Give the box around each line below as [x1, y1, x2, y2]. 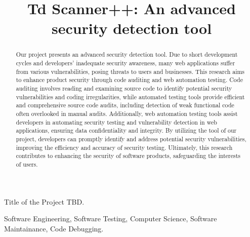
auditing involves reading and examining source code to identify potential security [16, 84, 232, 92]
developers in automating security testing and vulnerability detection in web [16, 117, 217, 126]
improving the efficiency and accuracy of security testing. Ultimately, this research [16, 143, 233, 151]
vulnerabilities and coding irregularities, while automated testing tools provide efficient [16, 92, 245, 101]
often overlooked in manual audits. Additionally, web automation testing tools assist [16, 109, 238, 117]
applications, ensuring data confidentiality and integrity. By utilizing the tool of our [16, 126, 237, 135]
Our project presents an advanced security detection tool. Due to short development [16, 50, 238, 59]
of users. [16, 160, 38, 168]
